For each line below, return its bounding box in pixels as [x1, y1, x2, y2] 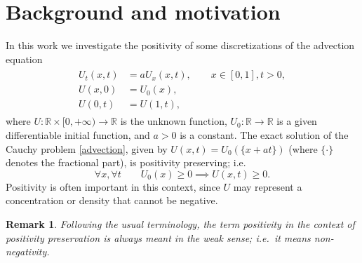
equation [6, 51, 43, 66]
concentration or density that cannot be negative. [6, 193, 218, 208]
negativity [6, 244, 47, 259]
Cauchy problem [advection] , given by [6, 141, 168, 156]
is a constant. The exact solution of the [180, 128, 349, 142]
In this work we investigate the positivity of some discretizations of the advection [6, 38, 355, 53]
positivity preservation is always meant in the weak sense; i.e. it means [6, 230, 311, 245]
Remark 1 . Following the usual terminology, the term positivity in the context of [6, 217, 355, 231]
